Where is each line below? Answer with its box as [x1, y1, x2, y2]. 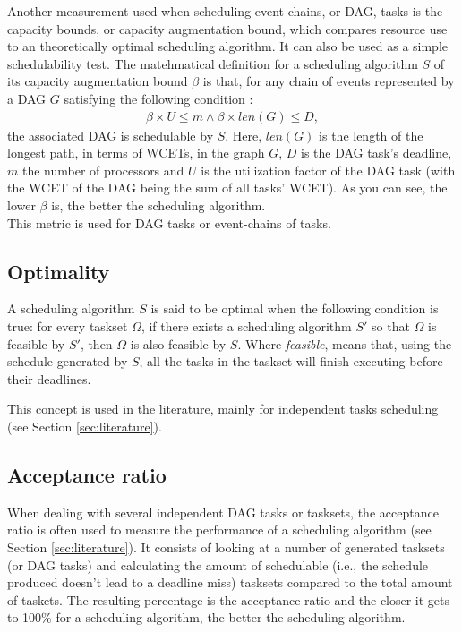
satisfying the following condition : [64, 89, 253, 107]
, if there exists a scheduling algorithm [141, 316, 352, 335]
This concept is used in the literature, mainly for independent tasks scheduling [7, 399, 439, 418]
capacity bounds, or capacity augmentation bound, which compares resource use [7, 19, 448, 38]
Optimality [7, 257, 110, 285]
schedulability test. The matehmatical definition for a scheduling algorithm [7, 54, 418, 73]
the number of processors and [21, 160, 184, 179]
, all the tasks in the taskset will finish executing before [139, 352, 443, 371]
